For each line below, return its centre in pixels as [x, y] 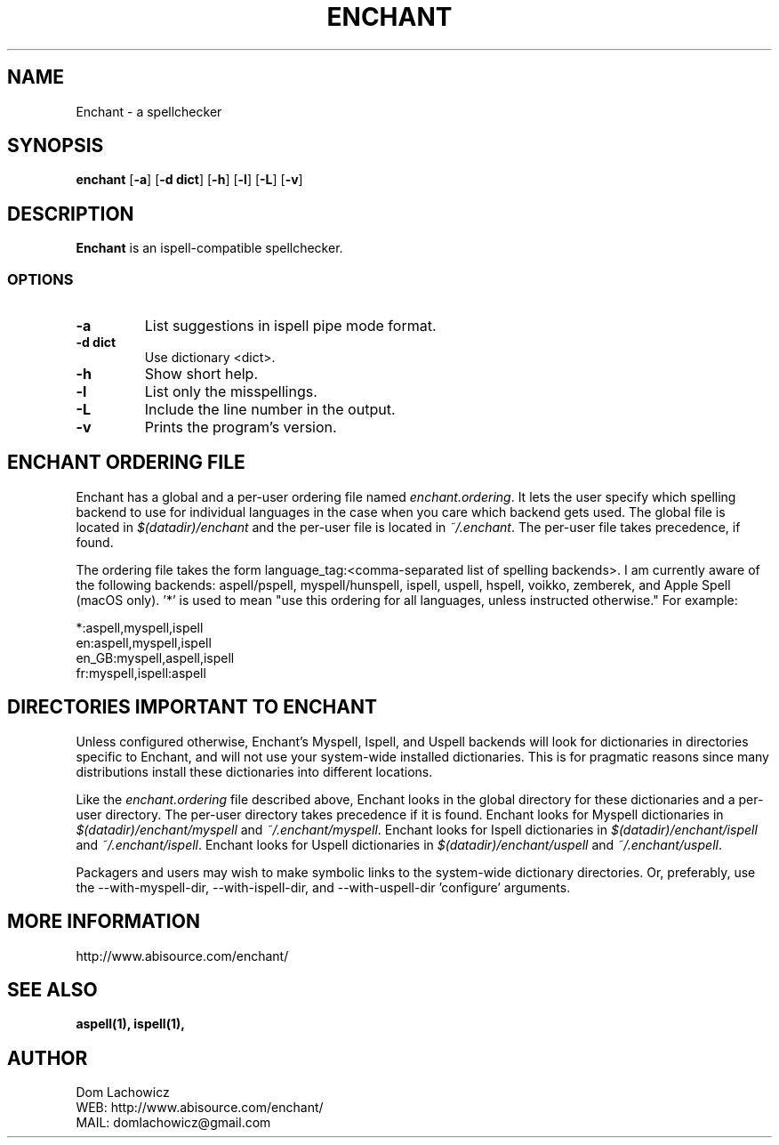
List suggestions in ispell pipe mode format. [290, 326]
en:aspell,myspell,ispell [144, 642]
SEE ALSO [52, 989]
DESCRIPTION [71, 214]
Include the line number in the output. [270, 410]
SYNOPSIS [56, 146]
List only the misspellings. [231, 392]
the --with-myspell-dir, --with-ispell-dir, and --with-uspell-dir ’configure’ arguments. [323, 887]
